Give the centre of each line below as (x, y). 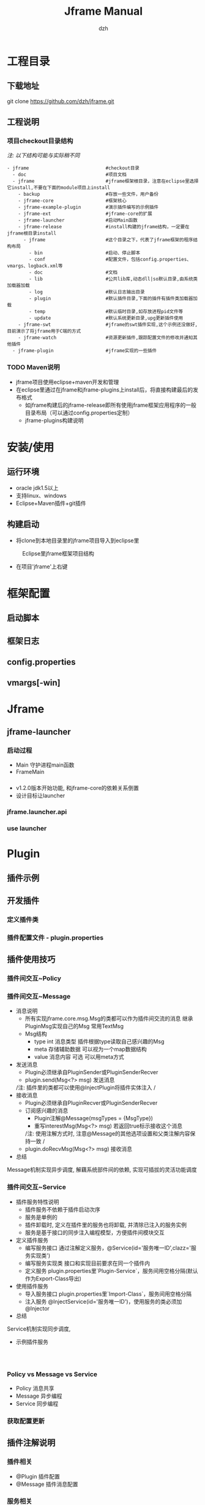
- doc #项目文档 (70, 175)
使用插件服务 (32, 1286)
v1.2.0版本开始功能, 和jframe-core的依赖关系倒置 (77, 788)
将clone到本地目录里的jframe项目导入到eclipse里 (77, 540)
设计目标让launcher (40, 795)
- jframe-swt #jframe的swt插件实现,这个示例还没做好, (108, 325)
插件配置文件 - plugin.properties (55, 937)
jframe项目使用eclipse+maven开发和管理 (67, 382)
